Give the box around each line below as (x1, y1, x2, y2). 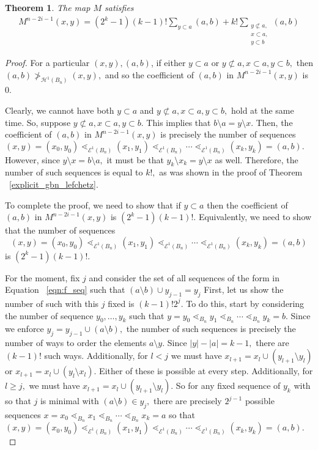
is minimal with (40, 394, 99, 407)
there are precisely (153, 394, 222, 407)
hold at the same (231, 104, 294, 117)
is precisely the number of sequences (160, 128, 296, 141)
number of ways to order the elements (5, 336, 147, 349)
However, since (5, 153, 60, 166)
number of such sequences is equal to (5, 166, 143, 179)
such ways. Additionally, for (44, 349, 148, 362)
